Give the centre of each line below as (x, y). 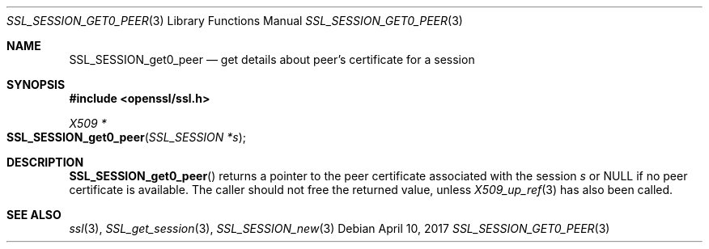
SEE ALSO (34, 215)
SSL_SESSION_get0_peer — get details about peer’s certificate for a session (272, 59)
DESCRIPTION (45, 162)
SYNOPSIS (36, 84)
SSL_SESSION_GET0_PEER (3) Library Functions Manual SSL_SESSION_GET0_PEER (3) (235, 21)
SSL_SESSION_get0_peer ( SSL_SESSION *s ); (127, 137)
